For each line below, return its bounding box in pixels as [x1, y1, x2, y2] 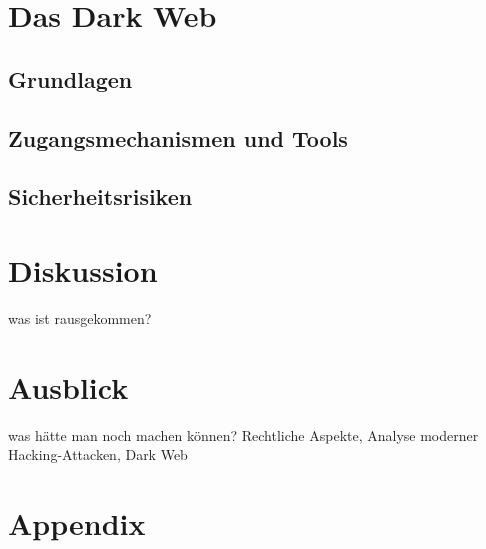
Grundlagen [8, 63, 133, 94]
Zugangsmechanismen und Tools [8, 122, 348, 153]
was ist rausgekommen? [8, 307, 152, 328]
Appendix [8, 502, 146, 543]
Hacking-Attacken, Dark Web [8, 444, 188, 465]
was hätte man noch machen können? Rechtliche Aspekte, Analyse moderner [8, 424, 479, 445]
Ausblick [8, 366, 129, 407]
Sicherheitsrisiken [8, 181, 193, 212]
